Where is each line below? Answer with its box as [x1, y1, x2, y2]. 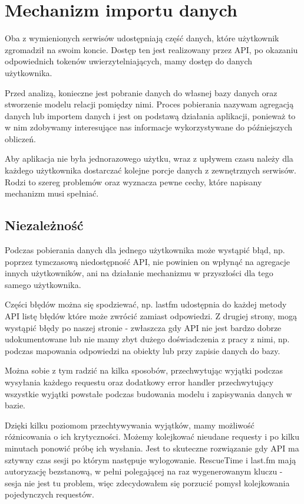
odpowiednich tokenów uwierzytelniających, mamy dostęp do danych [5, 55, 253, 67]
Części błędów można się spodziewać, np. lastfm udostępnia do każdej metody [5, 298, 287, 310]
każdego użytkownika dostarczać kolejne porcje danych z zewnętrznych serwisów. [5, 164, 296, 176]
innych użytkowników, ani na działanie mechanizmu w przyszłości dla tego [5, 267, 273, 279]
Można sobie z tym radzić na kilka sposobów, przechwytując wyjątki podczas [5, 364, 283, 377]
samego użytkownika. [5, 278, 81, 290]
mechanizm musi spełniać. [5, 187, 99, 199]
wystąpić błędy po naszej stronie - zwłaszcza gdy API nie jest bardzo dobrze [5, 321, 282, 333]
